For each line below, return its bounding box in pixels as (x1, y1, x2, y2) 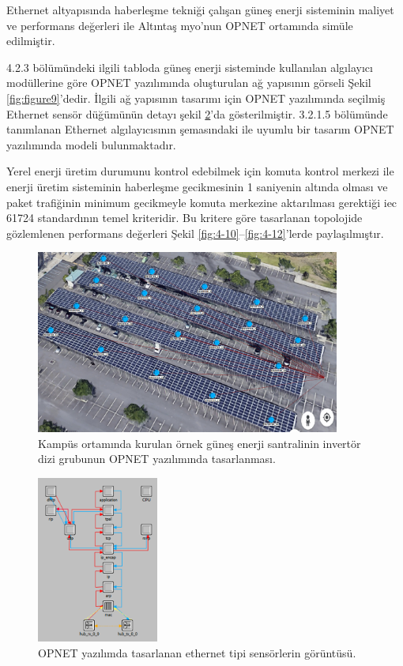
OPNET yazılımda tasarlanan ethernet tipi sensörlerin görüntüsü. (38, 644, 356, 660)
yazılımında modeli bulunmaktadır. (6, 136, 176, 152)
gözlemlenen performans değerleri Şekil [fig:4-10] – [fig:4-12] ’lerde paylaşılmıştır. (6, 224, 384, 241)
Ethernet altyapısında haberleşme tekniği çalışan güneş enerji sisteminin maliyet (6, 2, 394, 17)
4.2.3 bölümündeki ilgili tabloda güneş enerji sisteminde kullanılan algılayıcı (6, 58, 373, 75)
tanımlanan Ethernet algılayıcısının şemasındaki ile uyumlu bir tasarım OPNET (6, 121, 394, 137)
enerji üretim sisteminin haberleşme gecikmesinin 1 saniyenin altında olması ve (6, 178, 388, 194)
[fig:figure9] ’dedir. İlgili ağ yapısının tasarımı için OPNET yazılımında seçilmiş (6, 89, 386, 106)
